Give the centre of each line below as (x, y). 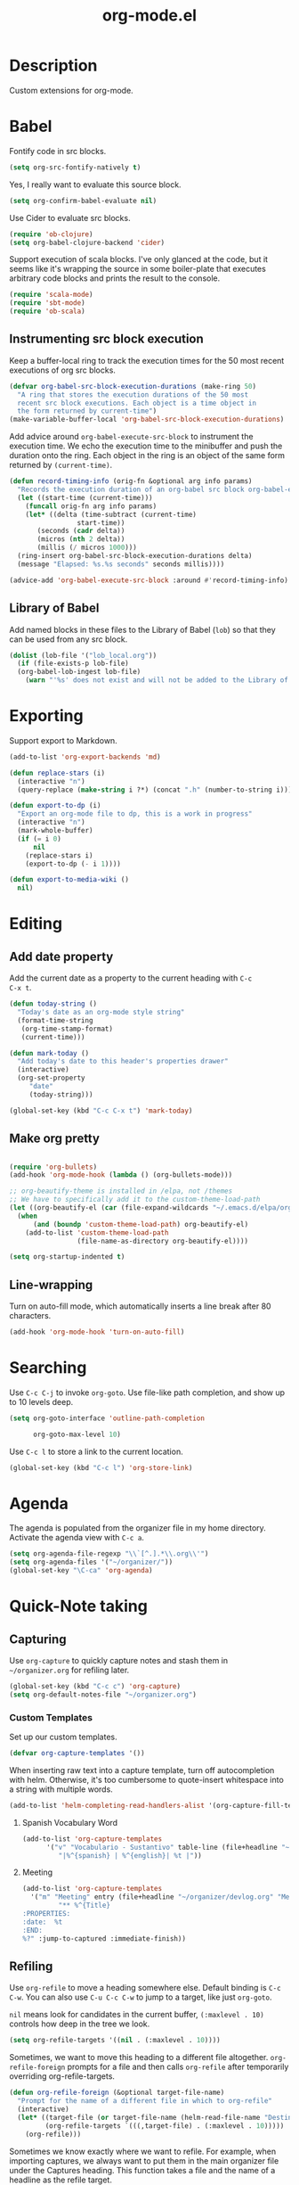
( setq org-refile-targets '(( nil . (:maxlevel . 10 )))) (115, 2041)
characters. (30, 1316)
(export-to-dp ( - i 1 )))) (73, 864)
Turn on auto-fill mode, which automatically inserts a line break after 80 (140, 1306)
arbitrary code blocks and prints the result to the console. (115, 278)
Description (53, 66)
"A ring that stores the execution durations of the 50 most (133, 394)
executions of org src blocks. (62, 370)
